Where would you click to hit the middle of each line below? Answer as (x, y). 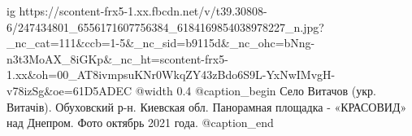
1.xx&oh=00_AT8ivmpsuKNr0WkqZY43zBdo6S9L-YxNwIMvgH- (171, 75)
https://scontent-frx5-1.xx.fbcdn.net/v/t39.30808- (143, 11)
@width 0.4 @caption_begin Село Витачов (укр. (256, 90)
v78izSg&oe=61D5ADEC (69, 90)
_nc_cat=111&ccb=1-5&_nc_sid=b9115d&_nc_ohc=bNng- (161, 43)
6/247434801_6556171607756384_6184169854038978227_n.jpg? (165, 26)
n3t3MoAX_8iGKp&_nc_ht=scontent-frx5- (117, 58)
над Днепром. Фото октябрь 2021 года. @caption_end (140, 123)
